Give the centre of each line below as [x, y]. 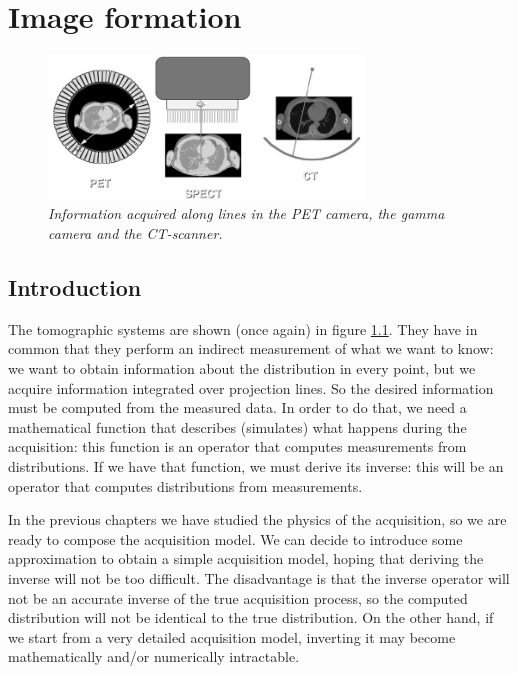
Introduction [75, 287]
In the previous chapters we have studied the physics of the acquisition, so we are [257, 519]
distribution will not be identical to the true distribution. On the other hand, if [251, 617]
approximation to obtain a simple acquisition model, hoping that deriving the [246, 558]
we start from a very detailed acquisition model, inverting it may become [232, 636]
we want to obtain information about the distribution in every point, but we [242, 368]
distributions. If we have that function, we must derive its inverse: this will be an [256, 466]
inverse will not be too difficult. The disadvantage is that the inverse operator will [259, 578]
